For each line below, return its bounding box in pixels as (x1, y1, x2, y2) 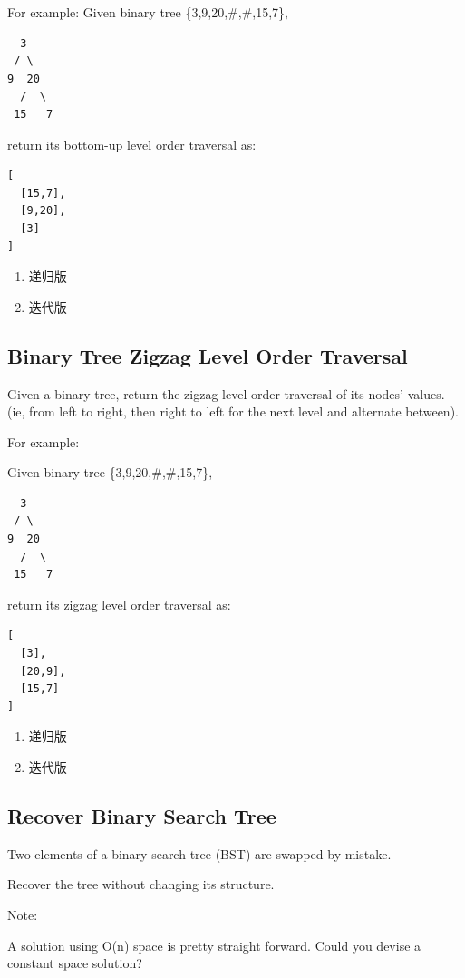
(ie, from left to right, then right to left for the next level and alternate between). (7, 402, 459, 421)
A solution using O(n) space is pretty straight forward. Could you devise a (7, 935, 421, 954)
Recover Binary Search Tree (7, 802, 276, 829)
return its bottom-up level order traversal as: (7, 134, 257, 153)
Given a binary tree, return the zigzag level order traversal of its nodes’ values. (7, 384, 445, 403)
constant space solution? (7, 954, 142, 973)
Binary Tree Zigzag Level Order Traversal (7, 341, 408, 369)
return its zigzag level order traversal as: (7, 594, 231, 613)
